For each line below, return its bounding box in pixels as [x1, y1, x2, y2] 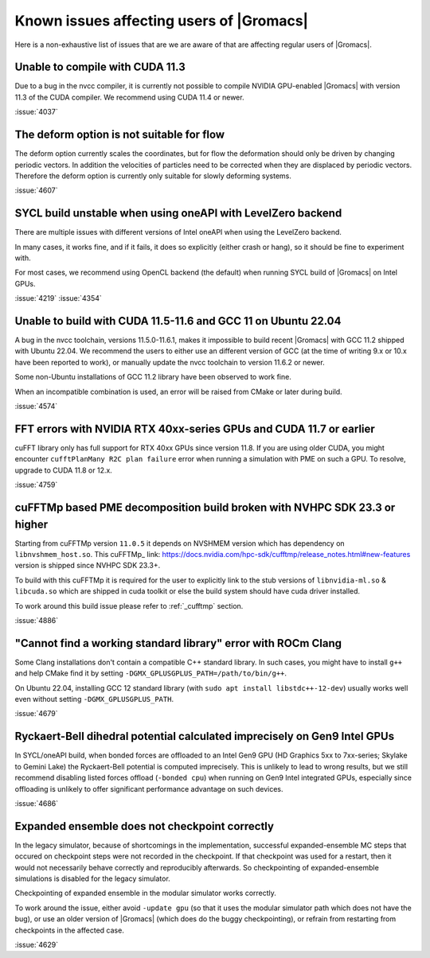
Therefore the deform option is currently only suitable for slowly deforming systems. [14, 171, 292, 181]
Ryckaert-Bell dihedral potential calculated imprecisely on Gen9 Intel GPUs [14, 730, 394, 743]
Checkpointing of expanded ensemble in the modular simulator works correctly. [14, 888, 276, 898]
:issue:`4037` [14, 107, 59, 117]
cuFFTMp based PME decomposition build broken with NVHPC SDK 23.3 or [14, 500, 396, 514]
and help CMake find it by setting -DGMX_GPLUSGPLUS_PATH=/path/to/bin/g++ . [14, 668, 287, 678]
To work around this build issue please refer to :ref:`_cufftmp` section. [14, 601, 244, 610]
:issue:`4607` [14, 185, 58, 195]
